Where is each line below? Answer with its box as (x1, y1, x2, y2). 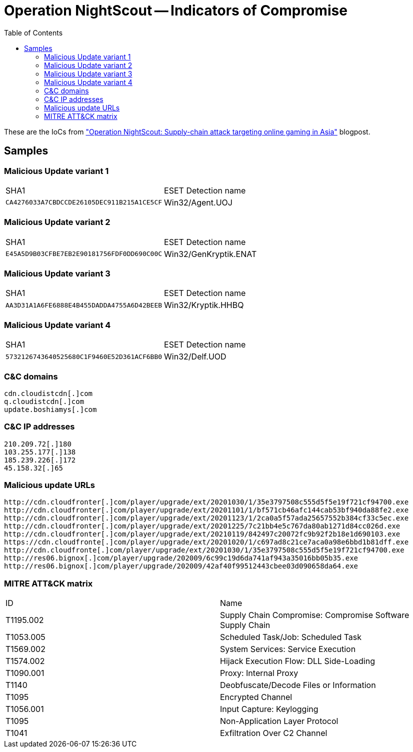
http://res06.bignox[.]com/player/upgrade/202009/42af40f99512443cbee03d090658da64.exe (4, 562, 358, 570)
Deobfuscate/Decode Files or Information (220, 680, 376, 690)
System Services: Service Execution (220, 644, 356, 654)
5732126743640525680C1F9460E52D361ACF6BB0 (5, 352, 162, 360)
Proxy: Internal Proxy (220, 668, 298, 678)
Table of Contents (4, 28, 63, 37)
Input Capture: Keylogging (220, 704, 318, 714)
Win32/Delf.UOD (164, 351, 226, 362)
